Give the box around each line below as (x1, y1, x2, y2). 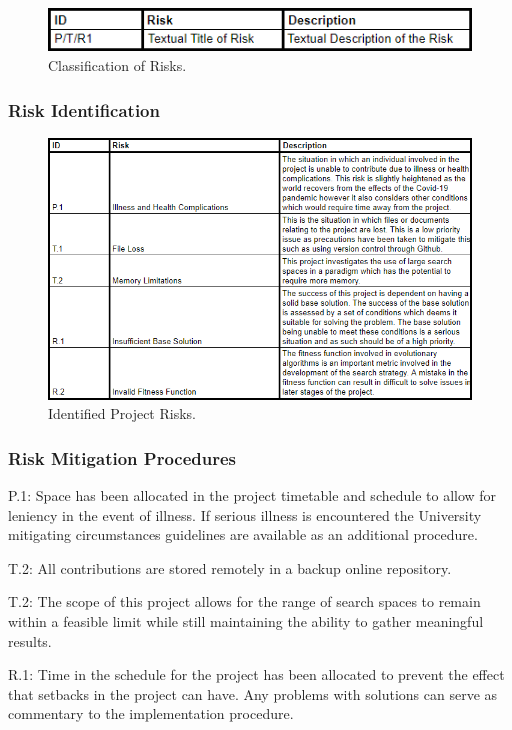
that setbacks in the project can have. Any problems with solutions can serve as (8, 683, 498, 704)
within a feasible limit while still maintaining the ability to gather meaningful (8, 611, 484, 632)
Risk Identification (8, 97, 160, 122)
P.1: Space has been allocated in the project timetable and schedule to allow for (8, 485, 497, 506)
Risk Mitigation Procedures (8, 445, 237, 470)
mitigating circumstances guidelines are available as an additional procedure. (8, 524, 478, 545)
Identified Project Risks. (48, 403, 196, 424)
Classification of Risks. (48, 55, 187, 75)
